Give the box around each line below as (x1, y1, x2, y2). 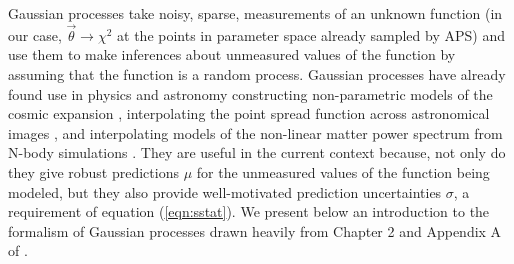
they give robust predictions (8, 161, 179, 182)
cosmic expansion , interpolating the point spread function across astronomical (8, 103, 490, 124)
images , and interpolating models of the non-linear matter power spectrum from (8, 122, 503, 143)
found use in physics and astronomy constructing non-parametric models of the (8, 83, 493, 104)
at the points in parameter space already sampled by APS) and (117, 24, 505, 45)
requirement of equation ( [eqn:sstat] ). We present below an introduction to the (8, 201, 490, 222)
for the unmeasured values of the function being (196, 161, 490, 182)
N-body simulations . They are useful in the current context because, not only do (8, 142, 506, 163)
